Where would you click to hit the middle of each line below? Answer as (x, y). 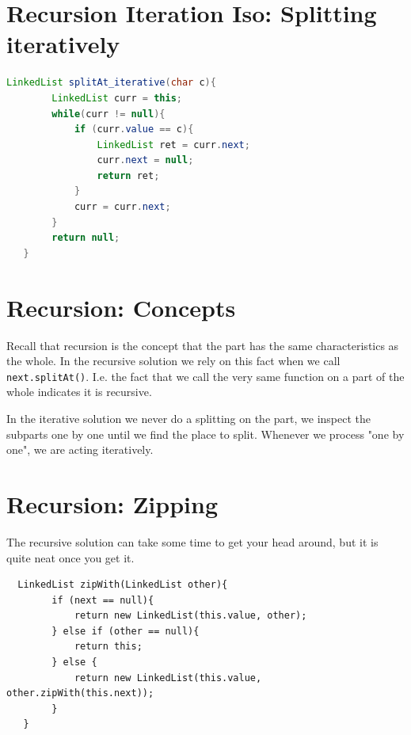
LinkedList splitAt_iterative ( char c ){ (111, 83)
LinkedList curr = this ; (117, 98)
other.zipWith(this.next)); (80, 693)
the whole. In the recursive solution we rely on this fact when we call (173, 361)
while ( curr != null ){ (108, 114)
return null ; (86, 238)
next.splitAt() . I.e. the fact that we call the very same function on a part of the (205, 376)
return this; (108, 647)
